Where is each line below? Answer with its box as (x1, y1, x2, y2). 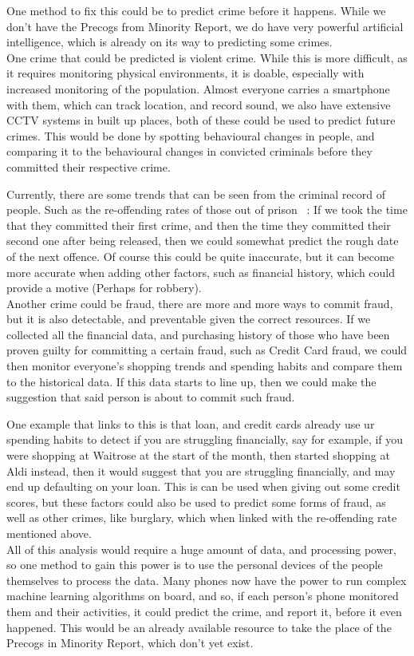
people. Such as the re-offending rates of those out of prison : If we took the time (6, 201, 408, 218)
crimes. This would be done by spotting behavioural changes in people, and (6, 127, 375, 144)
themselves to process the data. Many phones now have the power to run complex (6, 571, 407, 588)
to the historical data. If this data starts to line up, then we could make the (6, 373, 377, 389)
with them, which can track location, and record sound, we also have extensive (6, 96, 391, 113)
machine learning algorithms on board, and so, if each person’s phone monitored (6, 587, 399, 604)
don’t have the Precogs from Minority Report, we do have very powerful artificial (6, 18, 404, 34)
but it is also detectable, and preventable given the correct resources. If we (6, 310, 371, 327)
